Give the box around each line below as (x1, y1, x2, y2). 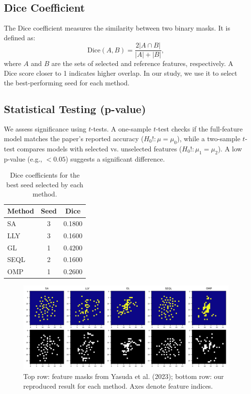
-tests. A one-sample (91, 124, 151, 134)
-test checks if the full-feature (156, 124, 243, 134)
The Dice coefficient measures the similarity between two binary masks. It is (4, 23, 230, 33)
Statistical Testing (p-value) (4, 101, 146, 116)
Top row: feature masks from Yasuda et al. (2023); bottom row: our (23, 371, 224, 381)
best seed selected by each (6, 179, 83, 189)
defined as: (4, 32, 35, 42)
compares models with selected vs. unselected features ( (17, 143, 182, 153)
